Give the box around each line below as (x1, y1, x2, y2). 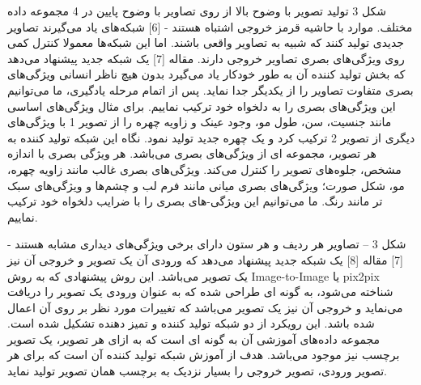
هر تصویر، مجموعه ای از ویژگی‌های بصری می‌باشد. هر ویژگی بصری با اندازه (7, 145, 376, 162)
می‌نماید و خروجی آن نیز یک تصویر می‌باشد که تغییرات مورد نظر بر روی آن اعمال (7, 298, 403, 315)
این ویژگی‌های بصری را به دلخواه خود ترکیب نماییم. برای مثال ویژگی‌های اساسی (7, 97, 396, 114)
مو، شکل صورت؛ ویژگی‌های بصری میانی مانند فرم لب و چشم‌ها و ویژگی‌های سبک (7, 176, 405, 193)
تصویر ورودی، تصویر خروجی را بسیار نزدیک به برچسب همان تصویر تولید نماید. (7, 362, 387, 379)
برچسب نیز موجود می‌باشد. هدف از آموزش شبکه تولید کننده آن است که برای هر (7, 346, 400, 363)
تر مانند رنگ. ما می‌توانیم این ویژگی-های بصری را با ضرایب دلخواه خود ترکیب (7, 192, 383, 209)
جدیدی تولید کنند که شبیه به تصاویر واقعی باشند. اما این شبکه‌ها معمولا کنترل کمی (7, 34, 404, 51)
